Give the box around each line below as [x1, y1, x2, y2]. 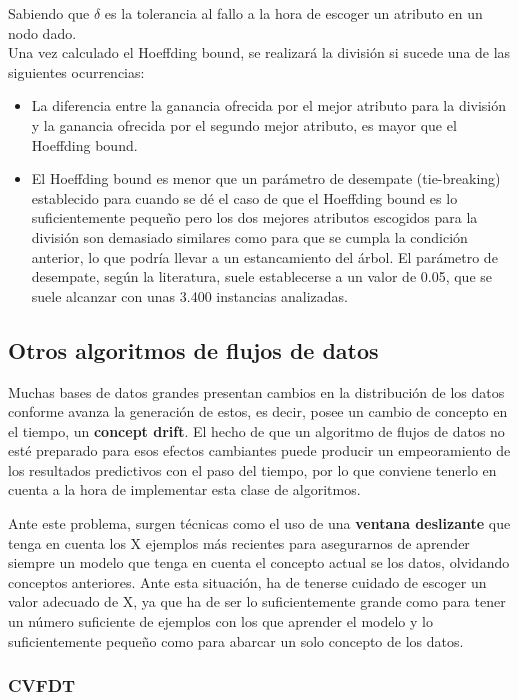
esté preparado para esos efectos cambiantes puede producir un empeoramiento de [8, 440, 511, 461]
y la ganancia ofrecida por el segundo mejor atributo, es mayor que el [31, 114, 457, 135]
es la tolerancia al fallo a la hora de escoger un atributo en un [104, 3, 483, 23]
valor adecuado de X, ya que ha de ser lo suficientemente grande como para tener [8, 591, 506, 612]
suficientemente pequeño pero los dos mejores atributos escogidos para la [31, 207, 478, 228]
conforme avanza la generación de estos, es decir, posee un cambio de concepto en [8, 401, 508, 422]
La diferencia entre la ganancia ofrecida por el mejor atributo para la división [31, 95, 507, 116]
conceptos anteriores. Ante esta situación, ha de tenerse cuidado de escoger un [8, 571, 487, 592]
